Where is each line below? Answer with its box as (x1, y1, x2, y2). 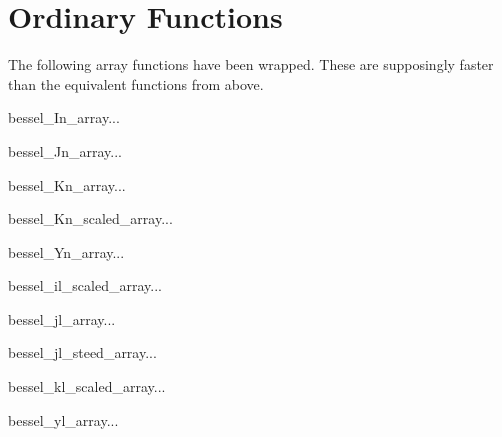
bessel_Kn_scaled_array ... (8, 208, 173, 229)
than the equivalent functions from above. (8, 73, 264, 94)
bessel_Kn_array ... (8, 174, 126, 195)
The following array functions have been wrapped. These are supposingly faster (8, 54, 494, 75)
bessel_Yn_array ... (8, 241, 125, 262)
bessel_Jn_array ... (8, 140, 123, 161)
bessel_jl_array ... (8, 308, 116, 329)
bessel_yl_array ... (8, 409, 119, 430)
